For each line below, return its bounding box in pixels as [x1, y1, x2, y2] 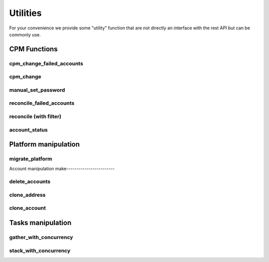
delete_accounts [9, 178, 51, 185]
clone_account [9, 205, 46, 212]
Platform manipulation [9, 140, 80, 149]
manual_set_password [9, 86, 65, 93]
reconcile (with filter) [9, 113, 62, 120]
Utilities [9, 7, 42, 18]
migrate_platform [9, 155, 52, 162]
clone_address [9, 191, 46, 198]
